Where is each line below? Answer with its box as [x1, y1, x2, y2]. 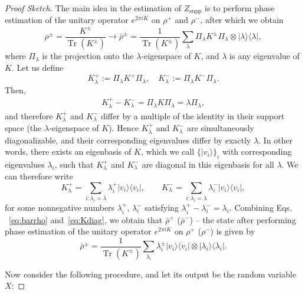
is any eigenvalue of [229, 50, 300, 62]
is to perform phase [205, 2, 275, 14]
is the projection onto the [42, 50, 134, 62]
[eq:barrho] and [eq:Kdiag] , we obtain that [9, 213, 163, 226]
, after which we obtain [200, 14, 284, 26]
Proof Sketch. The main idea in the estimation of [5, 2, 182, 14]
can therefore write [5, 170, 73, 182]
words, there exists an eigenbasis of [5, 145, 132, 158]
